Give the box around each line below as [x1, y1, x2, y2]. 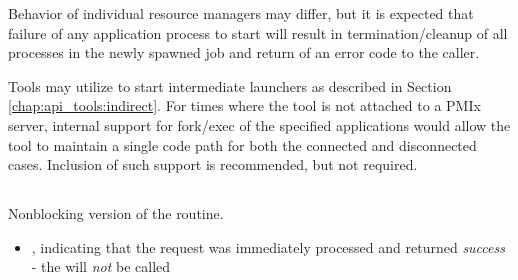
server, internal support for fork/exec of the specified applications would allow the [8, 114, 511, 135]
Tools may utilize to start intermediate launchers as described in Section [8, 75, 452, 96]
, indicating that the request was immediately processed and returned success [31, 236, 505, 257]
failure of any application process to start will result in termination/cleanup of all [8, 22, 508, 43]
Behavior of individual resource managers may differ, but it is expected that [8, 3, 474, 23]
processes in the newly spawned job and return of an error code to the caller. [8, 42, 480, 63]
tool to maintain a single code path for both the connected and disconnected [8, 134, 477, 155]
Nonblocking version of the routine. [8, 203, 224, 224]
